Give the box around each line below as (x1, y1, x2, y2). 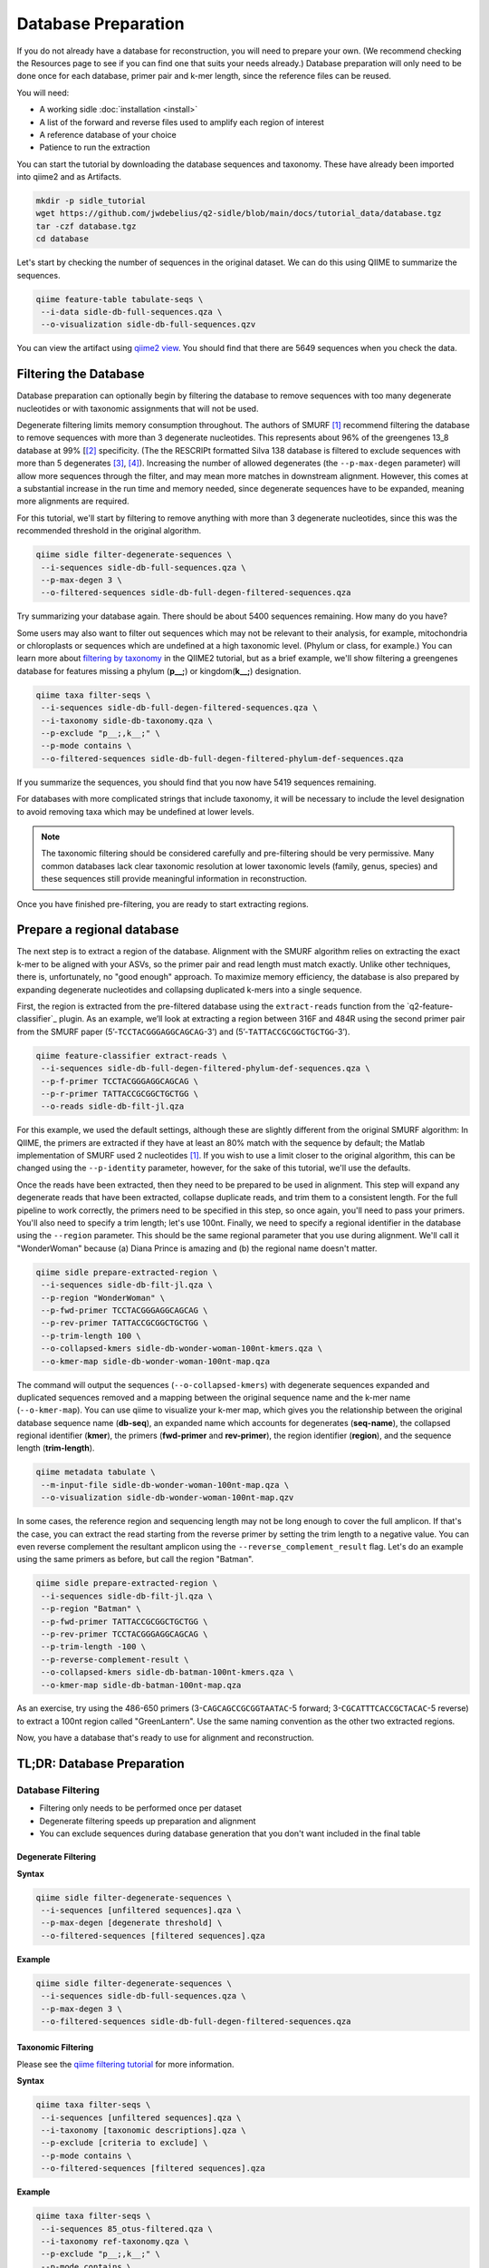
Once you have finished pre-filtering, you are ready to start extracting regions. (16, 898, 310, 909)
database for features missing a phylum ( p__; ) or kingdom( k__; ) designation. (16, 665, 302, 676)
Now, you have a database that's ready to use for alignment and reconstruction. (16, 1733, 314, 1744)
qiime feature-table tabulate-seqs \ (35, 294, 204, 304)
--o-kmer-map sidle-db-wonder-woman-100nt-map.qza (41, 1356, 271, 1366)
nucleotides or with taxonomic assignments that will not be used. (16, 403, 259, 414)
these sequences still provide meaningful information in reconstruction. (41, 874, 307, 885)
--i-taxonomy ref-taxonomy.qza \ (41, 2236, 189, 2246)
